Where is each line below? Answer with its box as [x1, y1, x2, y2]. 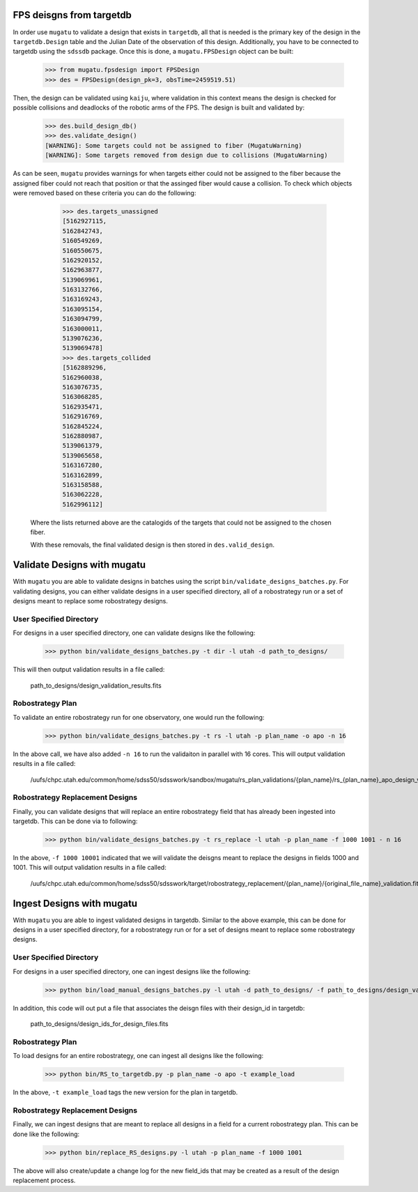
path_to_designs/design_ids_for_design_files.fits [30, 1019, 169, 1028]
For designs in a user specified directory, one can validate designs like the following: [13, 628, 256, 638]
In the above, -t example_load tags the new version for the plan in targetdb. [13, 1088, 238, 1096]
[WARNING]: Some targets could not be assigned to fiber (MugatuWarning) [45, 142, 302, 149]
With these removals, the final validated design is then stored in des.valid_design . [30, 541, 275, 549]
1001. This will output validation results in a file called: [13, 863, 167, 872]
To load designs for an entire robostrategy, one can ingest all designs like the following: [13, 1052, 264, 1060]
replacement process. [13, 1176, 76, 1184]
